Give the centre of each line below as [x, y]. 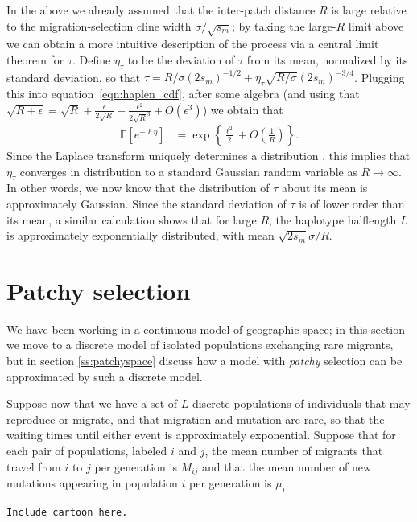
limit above [376, 25]
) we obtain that [243, 109]
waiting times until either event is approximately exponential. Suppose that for [201, 435]
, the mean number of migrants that [294, 450]
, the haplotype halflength [333, 219]
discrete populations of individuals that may [301, 403]
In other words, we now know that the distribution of [138, 188]
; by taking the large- [284, 25]
